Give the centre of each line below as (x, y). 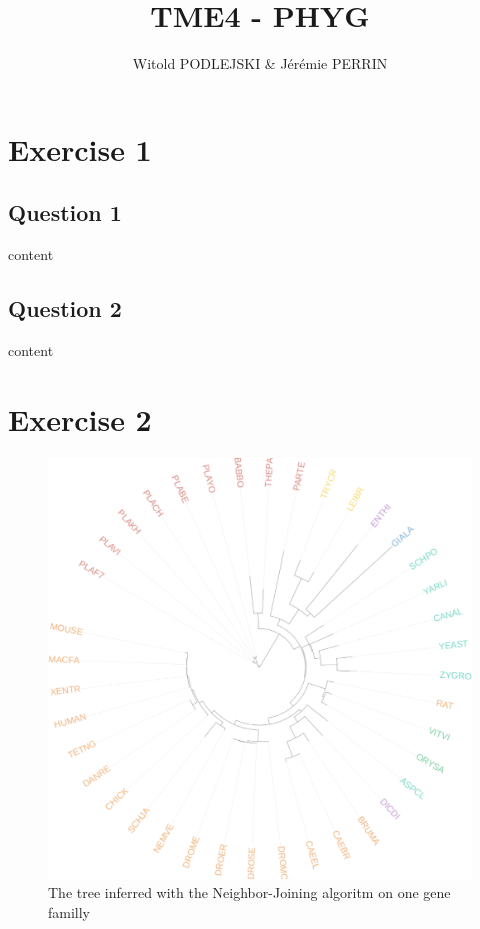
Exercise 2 (80, 418)
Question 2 (65, 308)
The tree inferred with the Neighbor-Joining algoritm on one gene (249, 892)
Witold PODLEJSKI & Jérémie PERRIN (260, 63)
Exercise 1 (80, 148)
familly (69, 911)
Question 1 (65, 212)
